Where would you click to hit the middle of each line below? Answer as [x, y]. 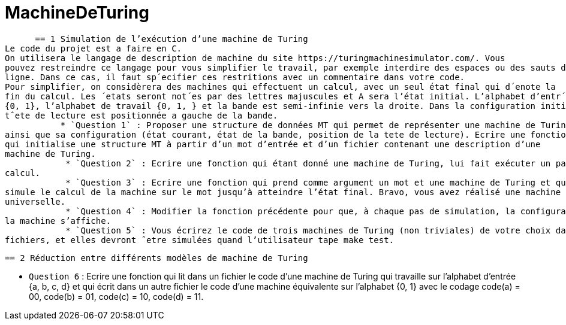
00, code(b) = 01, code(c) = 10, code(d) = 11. [116, 296]
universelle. [35, 201]
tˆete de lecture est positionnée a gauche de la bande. [141, 115]
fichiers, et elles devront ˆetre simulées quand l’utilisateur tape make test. [200, 240]
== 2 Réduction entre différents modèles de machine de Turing [156, 258]
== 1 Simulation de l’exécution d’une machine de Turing [171, 39]
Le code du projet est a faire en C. [94, 48]
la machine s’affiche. [58, 221]
